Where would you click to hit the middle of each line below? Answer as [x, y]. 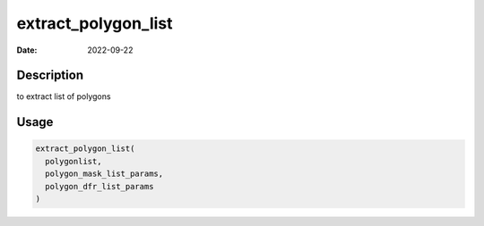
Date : [27, 50]
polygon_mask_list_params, [104, 174]
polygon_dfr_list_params [99, 186]
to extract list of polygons [64, 96]
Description [50, 75]
